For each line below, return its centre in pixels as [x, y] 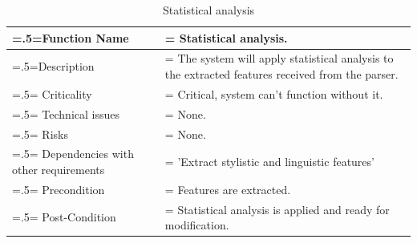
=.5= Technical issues [66, 113]
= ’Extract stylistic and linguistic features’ [269, 162]
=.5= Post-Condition [64, 217]
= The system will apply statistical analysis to [279, 58]
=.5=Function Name [71, 37]
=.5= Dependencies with [73, 154]
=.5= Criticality [52, 93]
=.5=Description [53, 66]
